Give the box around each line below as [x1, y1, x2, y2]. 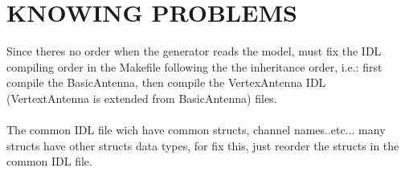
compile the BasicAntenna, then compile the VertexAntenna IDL [6, 74, 326, 91]
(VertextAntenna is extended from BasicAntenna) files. [6, 89, 277, 106]
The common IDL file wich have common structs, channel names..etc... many [6, 121, 386, 138]
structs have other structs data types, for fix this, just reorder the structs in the [6, 137, 399, 154]
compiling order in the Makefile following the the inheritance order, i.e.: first [6, 58, 382, 75]
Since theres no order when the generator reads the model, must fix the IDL [6, 43, 382, 59]
